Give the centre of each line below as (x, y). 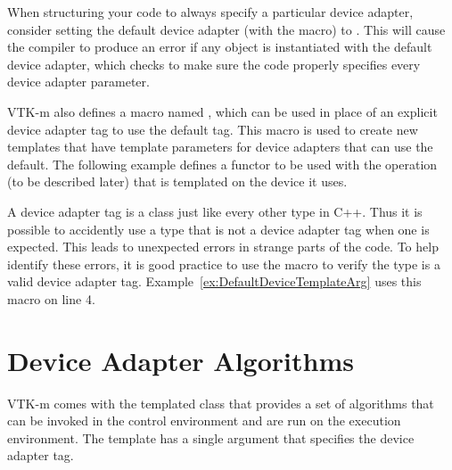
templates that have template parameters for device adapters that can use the (220, 147)
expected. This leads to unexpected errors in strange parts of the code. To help (223, 247)
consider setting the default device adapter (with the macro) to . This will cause (226, 29)
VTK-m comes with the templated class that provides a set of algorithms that (221, 403)
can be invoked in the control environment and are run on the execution (204, 421)
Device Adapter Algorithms (181, 360)
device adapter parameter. (78, 82)
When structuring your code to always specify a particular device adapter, (210, 12)
